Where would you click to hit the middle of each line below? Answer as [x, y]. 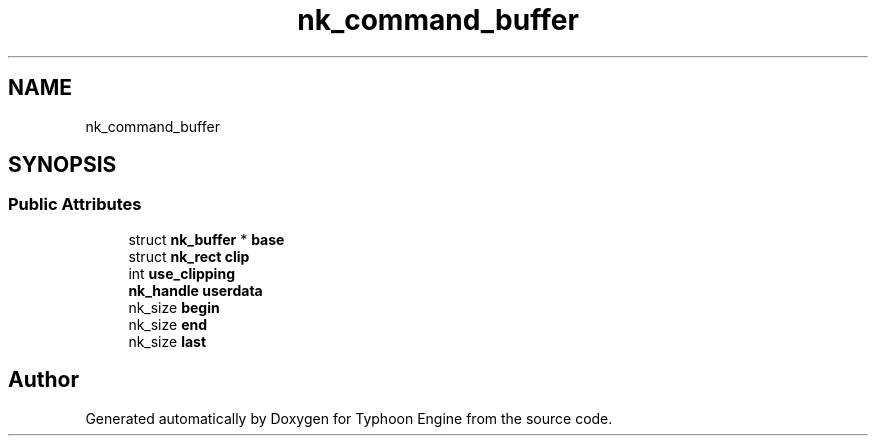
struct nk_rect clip [189, 256]
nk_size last [167, 341]
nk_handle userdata [195, 290]
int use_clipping [181, 273]
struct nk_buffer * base [206, 239]
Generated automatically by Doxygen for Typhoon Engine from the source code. [349, 418]
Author [43, 380]
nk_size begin [174, 307]
